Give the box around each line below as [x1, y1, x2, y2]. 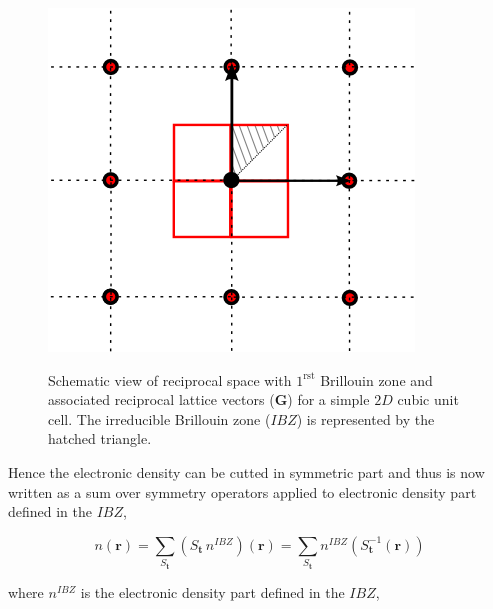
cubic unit [397, 389, 459, 410]
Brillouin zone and [320, 369, 433, 390]
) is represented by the [296, 408, 435, 429]
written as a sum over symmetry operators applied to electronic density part [8, 481, 477, 502]
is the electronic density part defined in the [80, 581, 345, 602]
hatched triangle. [48, 428, 152, 449]
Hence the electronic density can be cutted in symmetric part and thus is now [8, 461, 485, 482]
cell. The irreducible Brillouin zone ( [48, 408, 271, 429]
